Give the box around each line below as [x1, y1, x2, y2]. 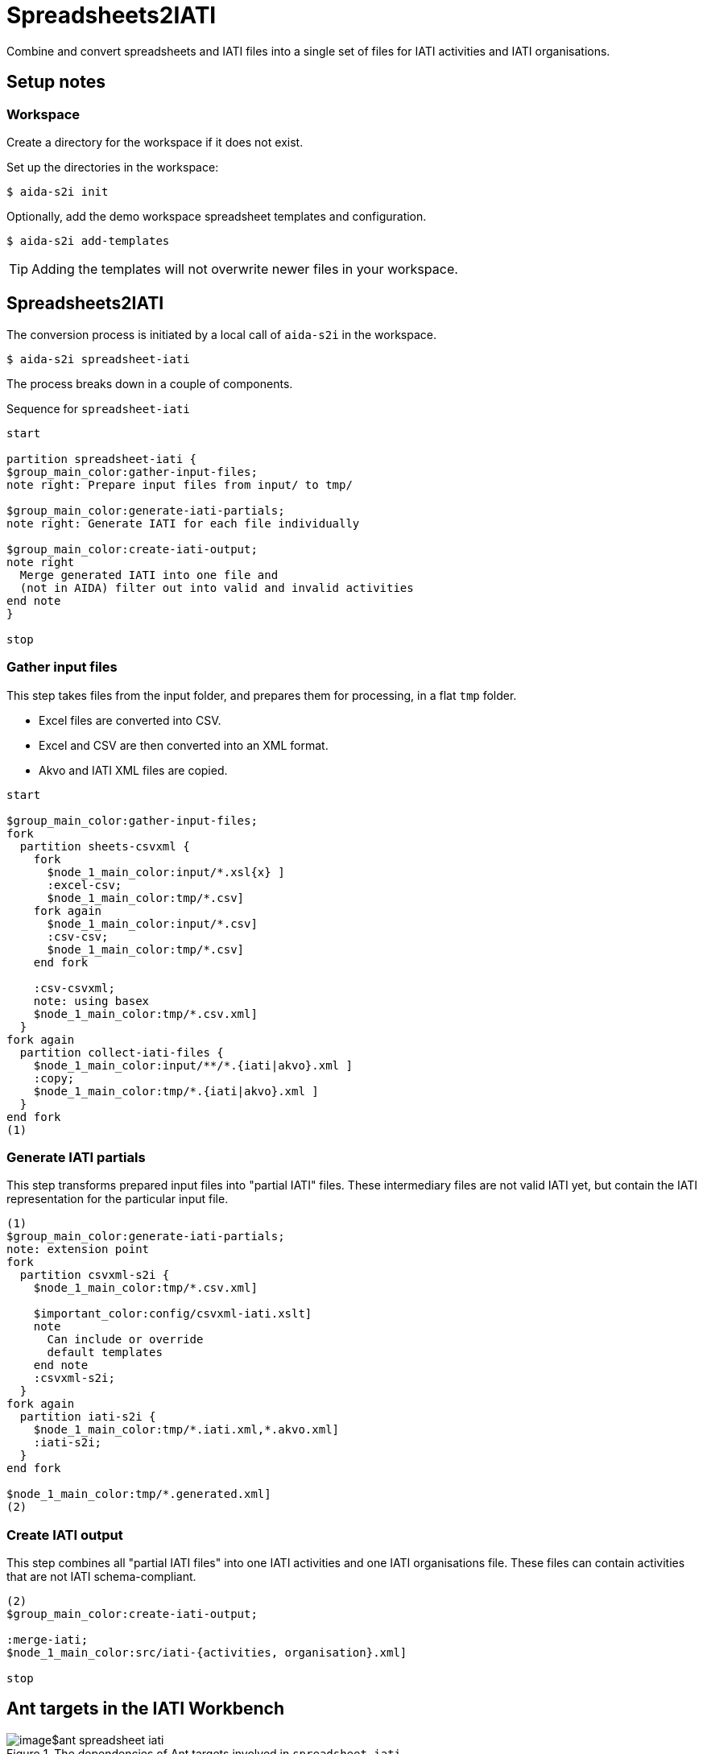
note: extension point [6, 1243, 150, 1256]
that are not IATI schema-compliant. [6, 1570, 196, 1584]
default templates [47, 1346, 163, 1359]
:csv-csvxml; [33, 981, 115, 995]
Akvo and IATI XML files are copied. [39, 763, 228, 777]
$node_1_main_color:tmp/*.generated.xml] [6, 1487, 271, 1501]
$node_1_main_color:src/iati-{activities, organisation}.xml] [6, 1646, 407, 1660]
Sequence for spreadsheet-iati [6, 401, 190, 416]
